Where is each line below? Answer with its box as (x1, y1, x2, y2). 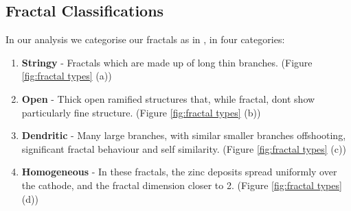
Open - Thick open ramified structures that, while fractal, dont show (21, 91, 315, 105)
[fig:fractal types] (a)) (21, 69, 112, 83)
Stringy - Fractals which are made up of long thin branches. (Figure (21, 55, 313, 69)
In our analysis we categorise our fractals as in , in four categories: (5, 32, 285, 47)
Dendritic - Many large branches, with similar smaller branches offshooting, (21, 128, 346, 142)
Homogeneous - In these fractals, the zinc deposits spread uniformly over (21, 164, 337, 179)
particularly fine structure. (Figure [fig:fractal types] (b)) (21, 105, 261, 119)
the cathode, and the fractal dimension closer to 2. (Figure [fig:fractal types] (21, 177, 342, 192)
